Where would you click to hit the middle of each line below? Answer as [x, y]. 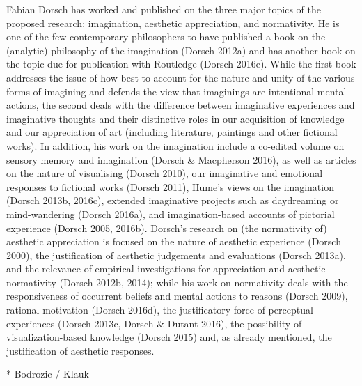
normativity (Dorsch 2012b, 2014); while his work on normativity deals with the [177, 282]
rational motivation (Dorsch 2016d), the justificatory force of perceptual [160, 310]
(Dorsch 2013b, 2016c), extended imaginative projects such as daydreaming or [173, 200]
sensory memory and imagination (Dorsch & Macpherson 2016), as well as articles [181, 159]
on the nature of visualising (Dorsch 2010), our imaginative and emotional [165, 173]
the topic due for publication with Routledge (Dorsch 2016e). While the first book [181, 64]
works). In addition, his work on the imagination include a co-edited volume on [175, 145]
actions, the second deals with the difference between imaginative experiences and [181, 105]
